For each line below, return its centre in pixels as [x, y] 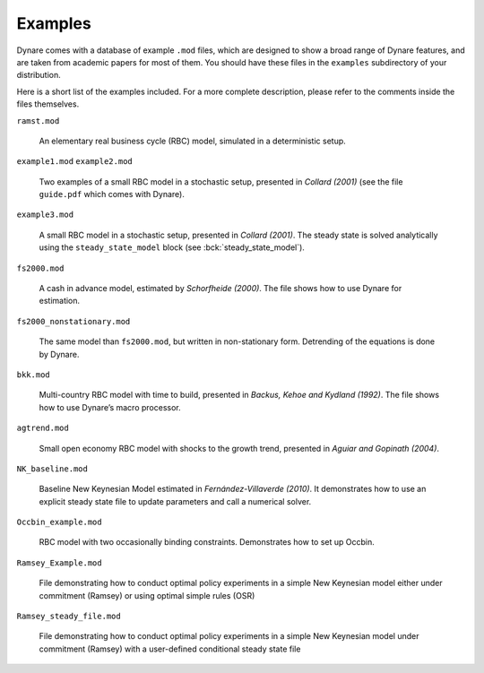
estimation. [60, 301]
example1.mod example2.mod [75, 162]
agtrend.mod [43, 428]
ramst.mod [38, 121]
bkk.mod [34, 375]
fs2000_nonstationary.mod [73, 321]
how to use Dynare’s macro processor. [110, 407]
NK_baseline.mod [52, 469]
